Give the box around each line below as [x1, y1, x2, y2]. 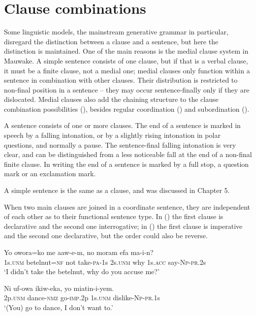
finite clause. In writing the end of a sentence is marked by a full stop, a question [4, 158, 249, 169]
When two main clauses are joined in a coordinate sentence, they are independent [4, 201, 251, 212]
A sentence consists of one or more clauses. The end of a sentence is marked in [4, 120, 241, 130]
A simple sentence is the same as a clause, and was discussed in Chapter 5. [4, 185, 230, 195]
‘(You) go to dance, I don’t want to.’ [4, 302, 113, 312]
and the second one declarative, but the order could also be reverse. [4, 230, 208, 241]
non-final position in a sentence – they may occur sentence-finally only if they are [4, 84, 250, 95]
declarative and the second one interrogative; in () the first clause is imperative [4, 221, 243, 231]
